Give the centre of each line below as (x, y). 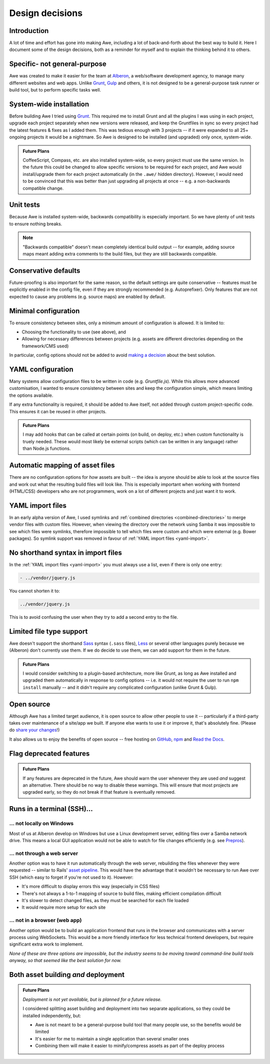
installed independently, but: (52, 1016)
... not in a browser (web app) (45, 921)
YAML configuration (41, 369)
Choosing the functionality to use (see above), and (74, 332)
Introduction (29, 31)
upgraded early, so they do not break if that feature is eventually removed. (99, 792)
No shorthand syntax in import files (65, 552)
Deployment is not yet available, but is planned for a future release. (92, 999)
